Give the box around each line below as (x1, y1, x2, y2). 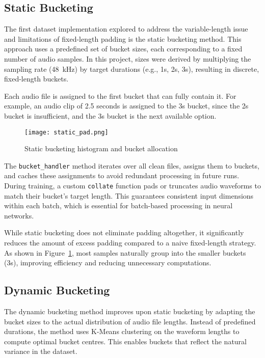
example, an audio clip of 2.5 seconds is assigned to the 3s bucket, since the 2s (4, 100, 249, 111)
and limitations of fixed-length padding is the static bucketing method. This (4, 33, 242, 44)
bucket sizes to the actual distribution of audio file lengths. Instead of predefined (4, 316, 256, 326)
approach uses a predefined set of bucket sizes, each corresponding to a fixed (4, 43, 243, 54)
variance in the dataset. (4, 346, 77, 356)
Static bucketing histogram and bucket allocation (24, 143, 178, 154)
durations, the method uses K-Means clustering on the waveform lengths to (4, 326, 240, 337)
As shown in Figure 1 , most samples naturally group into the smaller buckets (4, 247, 246, 258)
